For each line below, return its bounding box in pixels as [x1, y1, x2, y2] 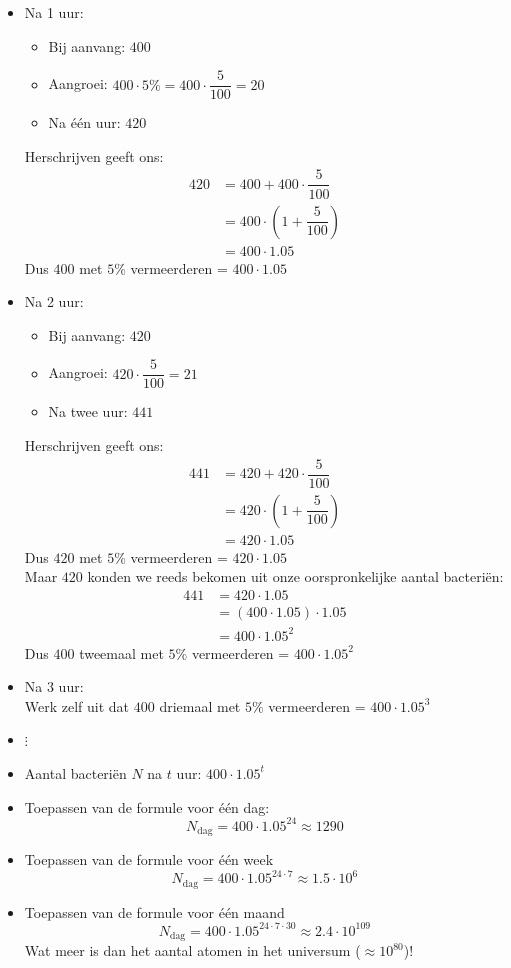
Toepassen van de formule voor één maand [24, 901, 285, 922]
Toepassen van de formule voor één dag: [24, 796, 270, 817]
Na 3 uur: [24, 676, 84, 697]
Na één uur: [48, 112, 121, 133]
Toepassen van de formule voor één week [24, 849, 274, 870]
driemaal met [159, 695, 241, 716]
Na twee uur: [48, 401, 128, 422]
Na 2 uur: [24, 291, 84, 312]
